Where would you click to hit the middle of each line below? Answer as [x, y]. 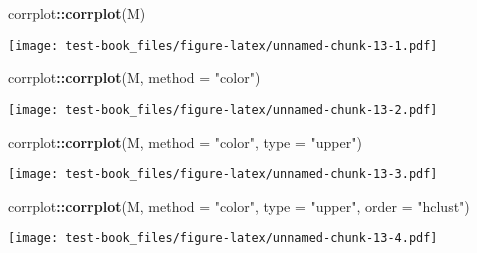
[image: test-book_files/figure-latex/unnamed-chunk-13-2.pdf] [223, 109]
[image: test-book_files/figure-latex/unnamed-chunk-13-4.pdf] [223, 238]
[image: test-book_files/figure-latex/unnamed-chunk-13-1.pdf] [223, 45]
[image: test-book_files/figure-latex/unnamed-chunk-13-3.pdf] [223, 174]
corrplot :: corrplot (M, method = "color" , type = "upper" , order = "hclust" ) [239, 205]
